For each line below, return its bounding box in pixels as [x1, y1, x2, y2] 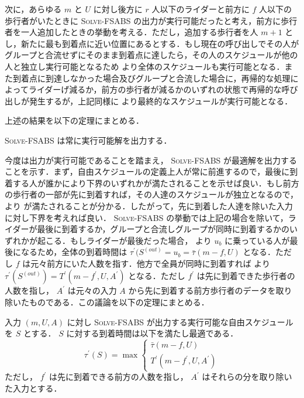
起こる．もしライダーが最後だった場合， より [37, 234, 212, 246]
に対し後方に [93, 3, 143, 15]
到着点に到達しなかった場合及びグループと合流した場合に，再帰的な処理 [12, 72, 291, 84]
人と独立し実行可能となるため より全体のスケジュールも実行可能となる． [5, 60, 285, 72]
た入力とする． [5, 382, 62, 394]
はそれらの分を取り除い [202, 370, 292, 383]
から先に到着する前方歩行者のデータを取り [128, 284, 292, 297]
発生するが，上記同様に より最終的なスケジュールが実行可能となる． [29, 94, 293, 107]
